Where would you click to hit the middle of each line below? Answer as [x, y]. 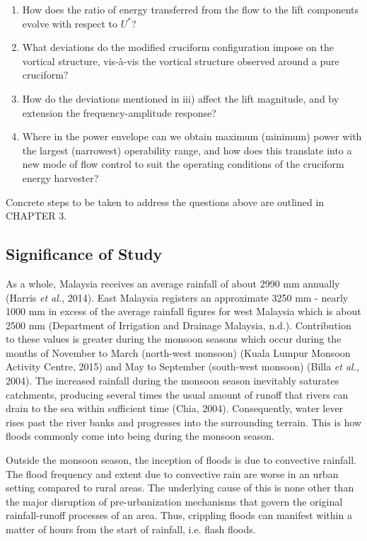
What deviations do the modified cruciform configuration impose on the [178, 47]
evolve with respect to [70, 23]
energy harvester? [60, 177]
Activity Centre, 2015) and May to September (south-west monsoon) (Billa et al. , [182, 366]
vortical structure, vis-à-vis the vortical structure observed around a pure [181, 61]
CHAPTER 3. [36, 216]
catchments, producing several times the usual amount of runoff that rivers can [177, 394]
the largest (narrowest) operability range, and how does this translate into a [187, 150]
